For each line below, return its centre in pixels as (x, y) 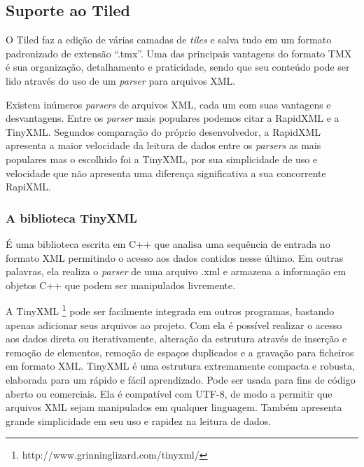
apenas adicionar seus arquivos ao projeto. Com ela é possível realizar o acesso (174, 325)
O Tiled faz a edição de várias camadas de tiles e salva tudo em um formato (169, 40)
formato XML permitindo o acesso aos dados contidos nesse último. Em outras (175, 257)
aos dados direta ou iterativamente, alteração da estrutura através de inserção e (176, 339)
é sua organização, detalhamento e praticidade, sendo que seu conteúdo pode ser (178, 67)
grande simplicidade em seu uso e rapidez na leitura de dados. (139, 420)
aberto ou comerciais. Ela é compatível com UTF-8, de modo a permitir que (169, 393)
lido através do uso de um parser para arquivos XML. (121, 80)
